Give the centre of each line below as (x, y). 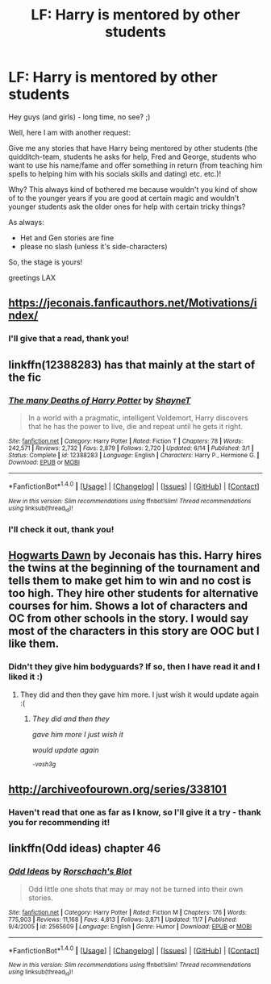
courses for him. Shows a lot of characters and (128, 606)
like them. (34, 644)
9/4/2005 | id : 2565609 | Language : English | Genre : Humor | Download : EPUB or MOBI (130, 926)
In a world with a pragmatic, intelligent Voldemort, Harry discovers (138, 418)
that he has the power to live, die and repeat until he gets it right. (135, 426)
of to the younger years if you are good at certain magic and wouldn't (124, 198)
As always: (26, 222)
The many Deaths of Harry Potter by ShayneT (100, 400)
